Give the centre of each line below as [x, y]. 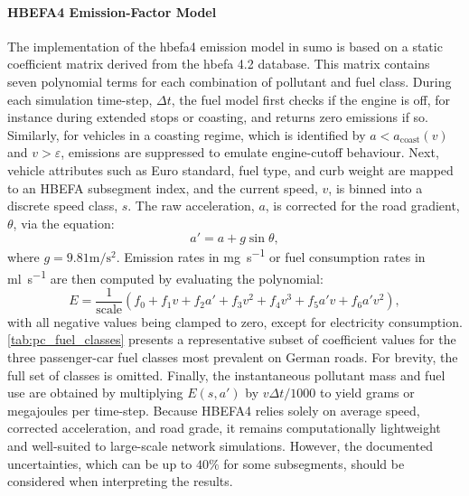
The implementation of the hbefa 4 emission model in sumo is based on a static [225, 46]
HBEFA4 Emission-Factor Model [112, 11]
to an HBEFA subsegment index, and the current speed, [163, 187]
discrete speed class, [63, 206]
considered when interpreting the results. [120, 481]
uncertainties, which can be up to [100, 463]
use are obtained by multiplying [95, 393]
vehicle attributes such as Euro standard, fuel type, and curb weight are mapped [230, 169]
